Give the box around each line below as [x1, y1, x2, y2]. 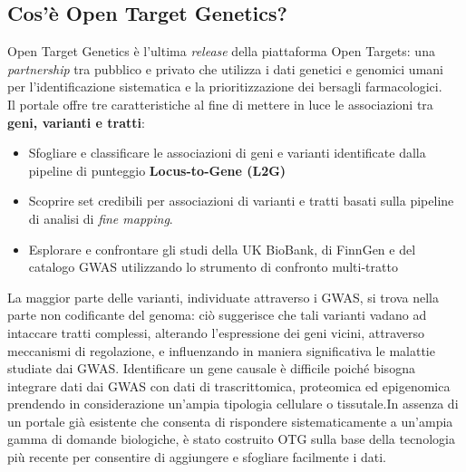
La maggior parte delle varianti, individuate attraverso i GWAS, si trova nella [7, 287, 439, 306]
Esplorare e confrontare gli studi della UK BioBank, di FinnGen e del [28, 239, 416, 258]
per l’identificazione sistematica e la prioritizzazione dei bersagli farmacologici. [7, 77, 442, 96]
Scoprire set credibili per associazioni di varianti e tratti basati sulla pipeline [28, 191, 454, 210]
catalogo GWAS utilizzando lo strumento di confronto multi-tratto [28, 257, 398, 276]
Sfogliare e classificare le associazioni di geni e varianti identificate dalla [28, 143, 426, 162]
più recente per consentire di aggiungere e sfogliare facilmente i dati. [7, 448, 386, 467]
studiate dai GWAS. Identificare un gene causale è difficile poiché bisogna [7, 359, 415, 378]
